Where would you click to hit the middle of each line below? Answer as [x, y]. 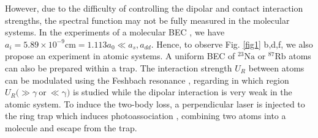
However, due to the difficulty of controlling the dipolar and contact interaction [154, 8]
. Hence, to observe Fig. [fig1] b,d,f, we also [232, 44]
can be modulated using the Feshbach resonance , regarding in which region [147, 80]
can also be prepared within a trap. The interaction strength [119, 67]
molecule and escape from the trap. [71, 127]
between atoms [276, 67]
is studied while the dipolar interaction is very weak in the [183, 92]
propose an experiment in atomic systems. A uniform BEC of [120, 56]
